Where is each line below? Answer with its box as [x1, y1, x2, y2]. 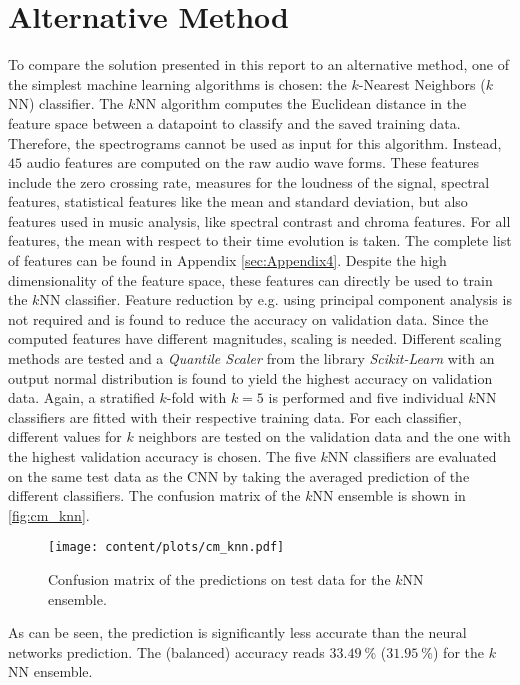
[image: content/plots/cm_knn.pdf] [48, 540, 285, 555]
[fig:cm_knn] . [8, 504, 90, 525]
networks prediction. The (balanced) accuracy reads [8, 641, 325, 662]
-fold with [166, 387, 227, 408]
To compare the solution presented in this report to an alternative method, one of [8, 54, 509, 75]
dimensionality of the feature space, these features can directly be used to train [8, 269, 493, 290]
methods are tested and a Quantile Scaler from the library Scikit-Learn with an [8, 348, 495, 369]
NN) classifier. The [8, 93, 124, 114]
